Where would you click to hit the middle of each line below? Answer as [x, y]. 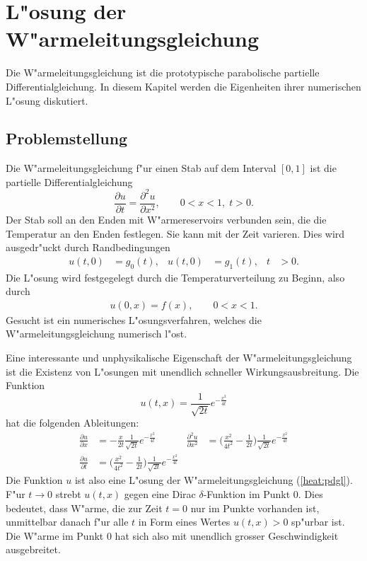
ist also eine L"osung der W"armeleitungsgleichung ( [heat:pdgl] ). [214, 480]
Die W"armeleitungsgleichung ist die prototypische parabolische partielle [163, 73]
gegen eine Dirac [160, 494]
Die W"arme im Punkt [55, 535]
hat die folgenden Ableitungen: [72, 423]
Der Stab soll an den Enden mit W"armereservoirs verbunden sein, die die [166, 220]
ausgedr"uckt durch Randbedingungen [88, 247]
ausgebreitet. [33, 549]
